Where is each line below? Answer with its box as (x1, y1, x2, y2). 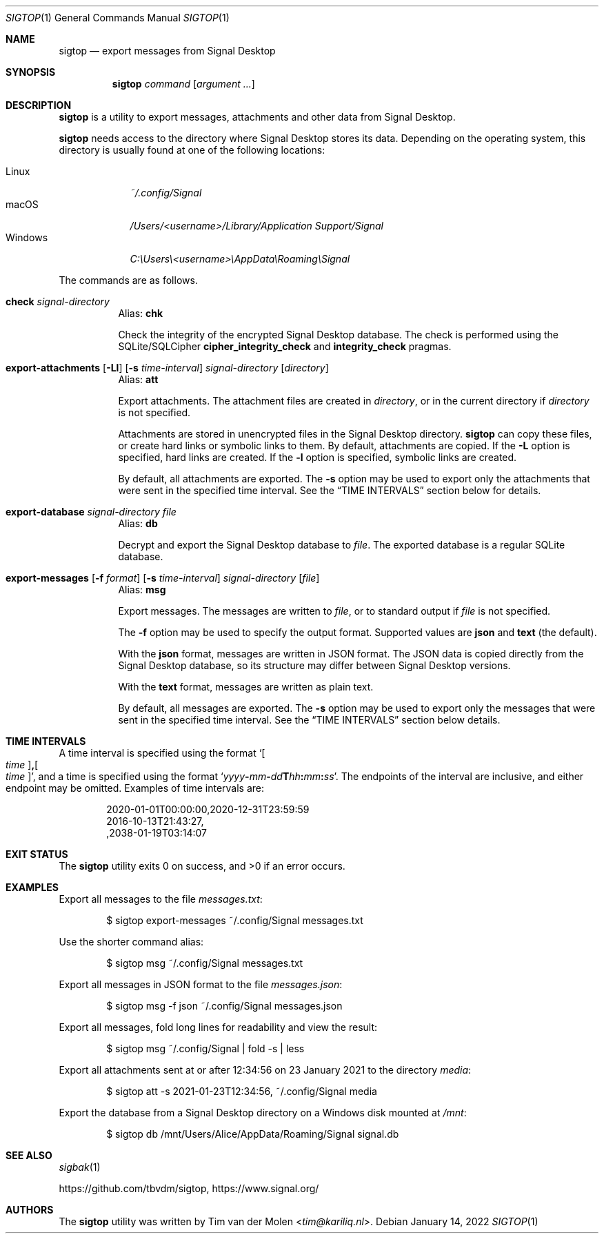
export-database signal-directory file (6, 506, 177, 518)
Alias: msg (118, 584, 166, 595)
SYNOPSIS (6, 66, 56, 78)
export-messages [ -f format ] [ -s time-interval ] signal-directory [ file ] (6, 572, 320, 584)
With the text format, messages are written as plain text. (118, 681, 374, 693)
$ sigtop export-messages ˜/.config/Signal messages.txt (106, 914, 363, 926)
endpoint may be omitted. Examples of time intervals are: (6, 782, 265, 794)
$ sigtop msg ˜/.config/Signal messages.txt (106, 957, 303, 969)
